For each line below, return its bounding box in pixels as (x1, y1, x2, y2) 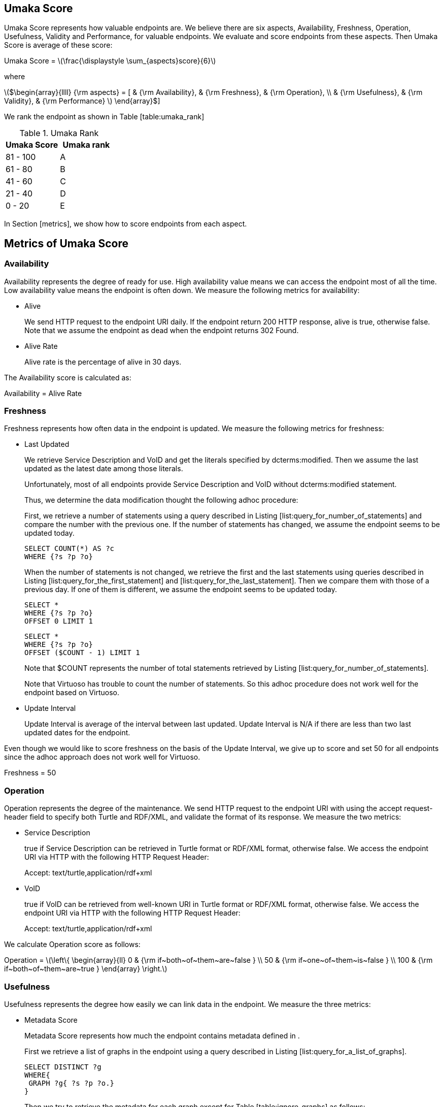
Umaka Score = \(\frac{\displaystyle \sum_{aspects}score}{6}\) (4, 56, 216, 66)
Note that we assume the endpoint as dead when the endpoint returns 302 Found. (24, 325, 299, 335)
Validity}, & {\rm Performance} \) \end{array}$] (4, 96, 160, 106)
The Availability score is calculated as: (4, 373, 131, 382)
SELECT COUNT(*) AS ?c (24, 544, 115, 553)
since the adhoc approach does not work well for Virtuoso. (4, 753, 200, 762)
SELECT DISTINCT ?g (24, 1062, 101, 1071)
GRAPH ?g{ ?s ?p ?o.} (28, 1079, 115, 1087)
